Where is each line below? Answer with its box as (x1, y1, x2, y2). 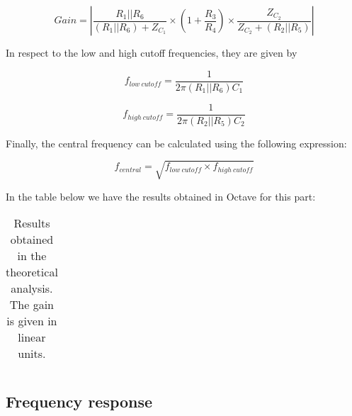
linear (18, 329, 46, 346)
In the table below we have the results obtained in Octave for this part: (6, 189, 316, 203)
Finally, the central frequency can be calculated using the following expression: (6, 135, 347, 150)
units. (18, 345, 46, 362)
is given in (6, 313, 57, 330)
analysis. (11, 280, 53, 297)
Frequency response (6, 390, 153, 412)
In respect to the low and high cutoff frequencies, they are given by (6, 45, 297, 60)
